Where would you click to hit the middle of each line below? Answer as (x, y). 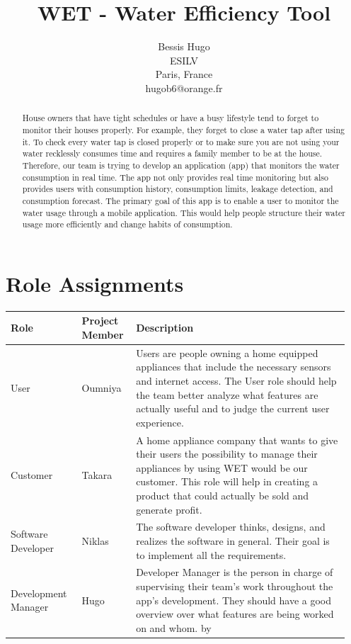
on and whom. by (174, 627)
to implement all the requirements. (211, 554)
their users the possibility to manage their (227, 454)
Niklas (95, 540)
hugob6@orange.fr (184, 87)
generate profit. (169, 509)
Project (100, 321)
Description (165, 328)
